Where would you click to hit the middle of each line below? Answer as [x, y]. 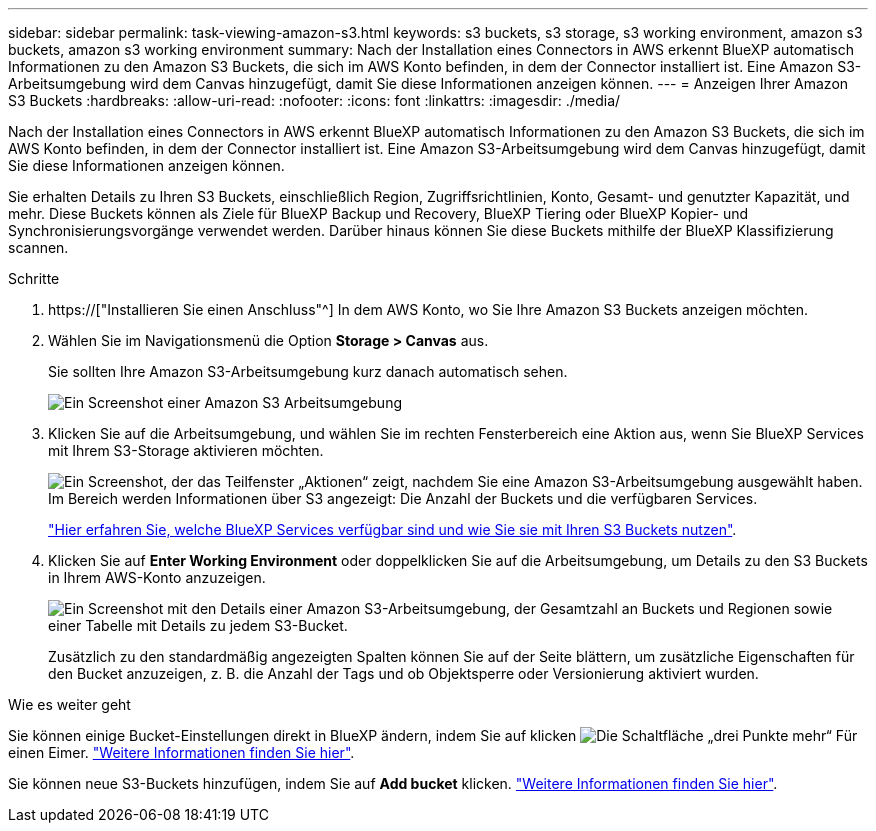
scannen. [38, 247]
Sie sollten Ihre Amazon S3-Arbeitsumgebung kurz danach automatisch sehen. [308, 371]
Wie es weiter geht [69, 704]
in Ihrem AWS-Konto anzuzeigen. [157, 577]
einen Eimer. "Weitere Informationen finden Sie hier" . [181, 752]
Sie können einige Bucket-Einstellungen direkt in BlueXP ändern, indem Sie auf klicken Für [433, 735]
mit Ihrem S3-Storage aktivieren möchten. [186, 450]
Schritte [34, 278]
